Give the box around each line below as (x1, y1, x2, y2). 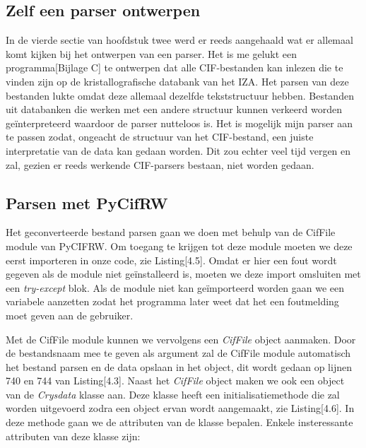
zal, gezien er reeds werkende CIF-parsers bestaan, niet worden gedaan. (6, 157, 314, 172)
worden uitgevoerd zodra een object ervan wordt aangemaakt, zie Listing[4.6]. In (6, 401, 355, 415)
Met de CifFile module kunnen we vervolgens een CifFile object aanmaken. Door (6, 331, 356, 346)
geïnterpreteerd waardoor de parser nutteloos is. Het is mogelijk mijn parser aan (6, 115, 353, 130)
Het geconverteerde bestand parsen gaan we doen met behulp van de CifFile (6, 225, 336, 240)
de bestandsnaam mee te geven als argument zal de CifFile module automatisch (6, 346, 351, 360)
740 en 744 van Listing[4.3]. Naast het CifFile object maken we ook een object (6, 373, 345, 388)
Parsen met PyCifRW (6, 191, 168, 213)
